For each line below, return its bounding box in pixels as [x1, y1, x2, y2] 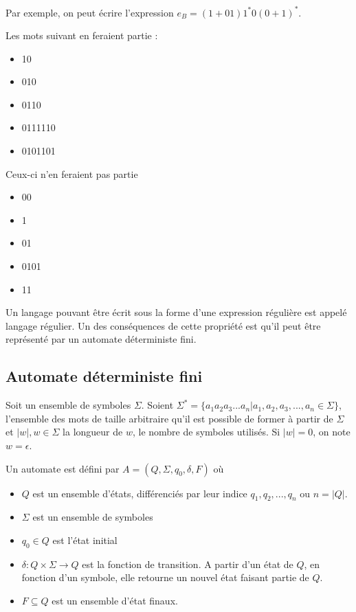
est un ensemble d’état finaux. [52, 593, 178, 607]
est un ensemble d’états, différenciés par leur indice [32, 486, 247, 500]
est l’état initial [52, 532, 118, 547]
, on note [313, 424, 351, 439]
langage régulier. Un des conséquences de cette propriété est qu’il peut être [5, 318, 321, 332]
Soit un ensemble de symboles [5, 398, 131, 412]
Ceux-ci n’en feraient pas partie [5, 166, 138, 181]
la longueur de [63, 424, 123, 439]
